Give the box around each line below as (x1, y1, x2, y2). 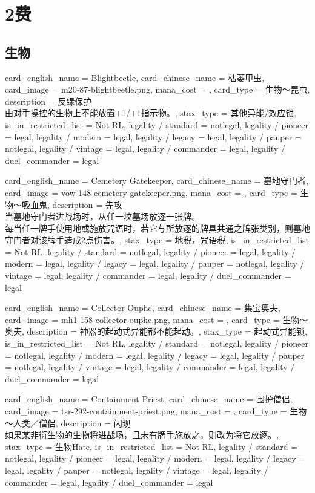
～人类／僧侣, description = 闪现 (5, 416, 131, 429)
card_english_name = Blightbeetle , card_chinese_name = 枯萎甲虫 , (5, 71, 265, 83)
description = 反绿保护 (5, 94, 92, 107)
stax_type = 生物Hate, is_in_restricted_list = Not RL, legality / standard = (5, 440, 298, 452)
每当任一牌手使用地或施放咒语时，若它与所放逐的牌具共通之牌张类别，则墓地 (5, 221, 310, 234)
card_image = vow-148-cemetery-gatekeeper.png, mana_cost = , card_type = (5, 186, 297, 198)
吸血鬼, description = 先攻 (21, 198, 122, 211)
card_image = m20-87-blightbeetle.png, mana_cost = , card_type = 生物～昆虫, (5, 83, 310, 96)
